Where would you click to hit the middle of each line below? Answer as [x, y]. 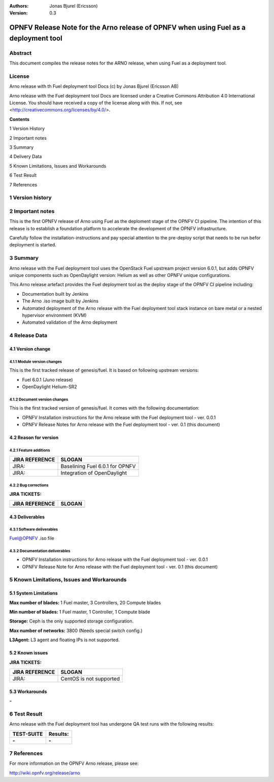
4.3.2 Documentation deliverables [40, 551]
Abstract [21, 53]
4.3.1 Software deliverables [34, 529]
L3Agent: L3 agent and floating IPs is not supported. [64, 640]
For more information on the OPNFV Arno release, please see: [74, 763]
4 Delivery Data [26, 157]
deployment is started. [33, 245]
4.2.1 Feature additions [30, 450]
